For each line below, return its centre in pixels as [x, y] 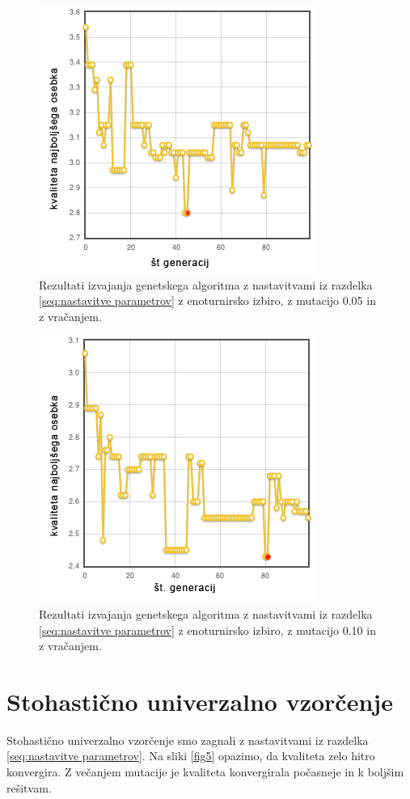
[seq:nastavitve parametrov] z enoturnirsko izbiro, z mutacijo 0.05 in [207, 300]
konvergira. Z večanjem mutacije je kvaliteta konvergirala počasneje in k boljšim [205, 772]
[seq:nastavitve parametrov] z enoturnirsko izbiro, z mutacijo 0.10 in [207, 630]
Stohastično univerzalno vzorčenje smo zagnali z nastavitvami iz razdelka [188, 740]
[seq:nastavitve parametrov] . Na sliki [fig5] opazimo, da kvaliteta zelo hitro [191, 756]
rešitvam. [29, 787]
